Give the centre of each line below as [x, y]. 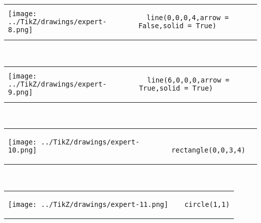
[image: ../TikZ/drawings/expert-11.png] [88, 204]
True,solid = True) [176, 88]
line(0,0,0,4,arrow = [188, 18]
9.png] [21, 92]
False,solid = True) [177, 26]
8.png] [21, 30]
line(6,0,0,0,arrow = [188, 80]
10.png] [23, 150]
